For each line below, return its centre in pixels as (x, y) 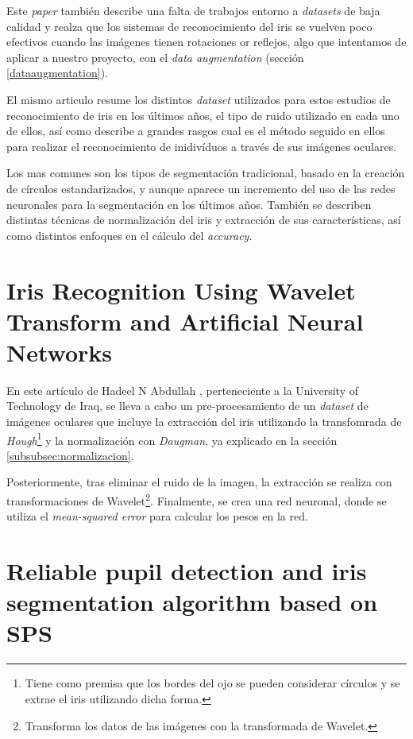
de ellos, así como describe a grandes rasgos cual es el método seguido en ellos (196, 131)
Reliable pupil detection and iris (187, 571)
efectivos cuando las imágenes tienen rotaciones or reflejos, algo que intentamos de (206, 42)
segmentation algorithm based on (192, 602)
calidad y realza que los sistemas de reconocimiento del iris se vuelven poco (189, 26)
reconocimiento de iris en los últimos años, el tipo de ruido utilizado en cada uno (203, 115)
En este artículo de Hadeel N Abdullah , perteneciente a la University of (183, 390)
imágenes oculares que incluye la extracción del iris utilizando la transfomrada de (204, 421)
